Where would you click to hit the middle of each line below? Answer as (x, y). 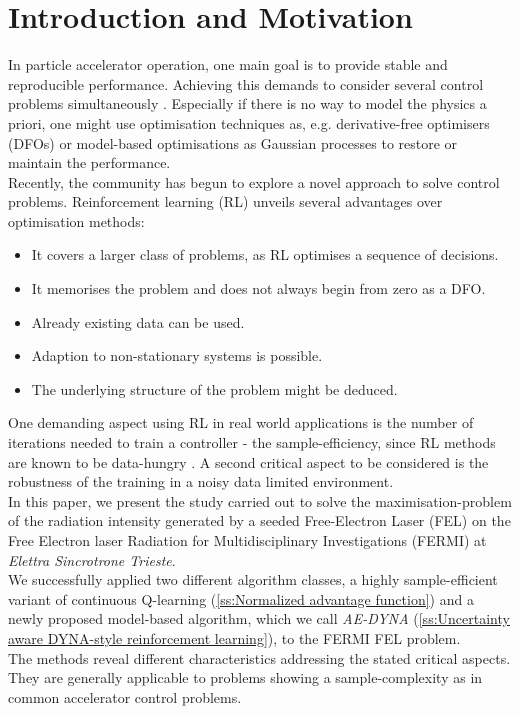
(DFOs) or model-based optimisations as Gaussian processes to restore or (233, 142)
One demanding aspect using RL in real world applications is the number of (241, 422)
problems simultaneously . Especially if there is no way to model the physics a (247, 103)
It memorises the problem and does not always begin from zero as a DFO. (258, 288)
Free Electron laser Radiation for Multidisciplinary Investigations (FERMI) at (247, 540)
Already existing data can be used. (138, 321)
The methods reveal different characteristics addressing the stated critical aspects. (259, 657)
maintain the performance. (89, 162)
